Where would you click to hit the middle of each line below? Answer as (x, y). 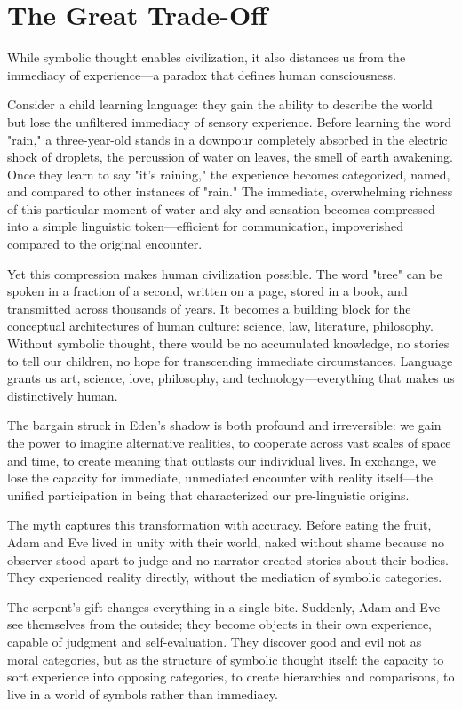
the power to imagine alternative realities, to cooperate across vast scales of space (229, 442)
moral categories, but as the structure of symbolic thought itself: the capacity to (226, 659)
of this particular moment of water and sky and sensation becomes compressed (221, 208)
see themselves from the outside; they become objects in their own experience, (219, 624)
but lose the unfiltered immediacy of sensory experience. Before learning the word (229, 121)
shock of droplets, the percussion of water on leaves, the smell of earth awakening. (230, 157)
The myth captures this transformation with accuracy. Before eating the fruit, (219, 525)
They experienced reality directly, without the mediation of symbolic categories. (225, 577)
